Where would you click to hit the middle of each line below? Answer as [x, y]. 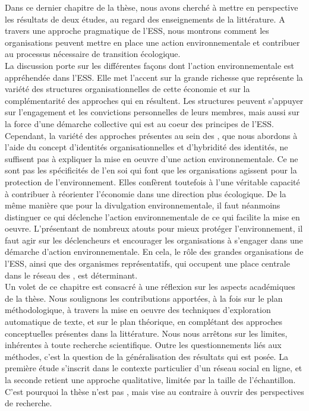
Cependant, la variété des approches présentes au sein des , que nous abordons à [151, 135]
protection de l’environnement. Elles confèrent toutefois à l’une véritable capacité [152, 181]
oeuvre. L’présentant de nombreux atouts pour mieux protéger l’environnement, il [154, 228]
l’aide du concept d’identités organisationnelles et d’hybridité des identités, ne [146, 147]
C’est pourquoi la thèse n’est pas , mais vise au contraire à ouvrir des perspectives [154, 391]
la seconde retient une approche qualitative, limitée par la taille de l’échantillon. [150, 380]
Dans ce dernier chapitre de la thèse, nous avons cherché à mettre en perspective [152, 7]
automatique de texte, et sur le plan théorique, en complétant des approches [144, 322]
